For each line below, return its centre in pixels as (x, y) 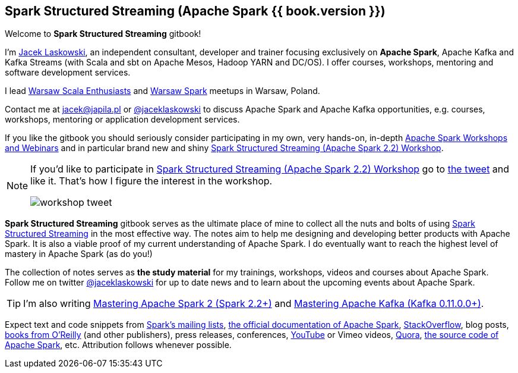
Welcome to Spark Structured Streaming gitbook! (103, 34)
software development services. (68, 73)
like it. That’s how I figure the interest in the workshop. (151, 181)
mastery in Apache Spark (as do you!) (79, 254)
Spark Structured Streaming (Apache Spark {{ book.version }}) (195, 11)
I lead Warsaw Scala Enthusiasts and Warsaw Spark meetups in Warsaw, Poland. (162, 91)
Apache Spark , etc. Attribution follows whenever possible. (118, 345)
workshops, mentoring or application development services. (122, 120)
